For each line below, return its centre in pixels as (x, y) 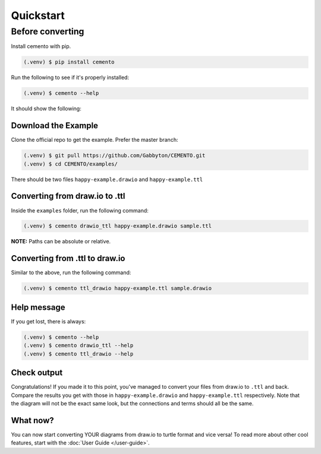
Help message (38, 307)
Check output (37, 373)
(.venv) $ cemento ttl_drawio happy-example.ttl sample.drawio (118, 288)
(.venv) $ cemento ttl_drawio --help (78, 354)
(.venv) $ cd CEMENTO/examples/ (71, 164)
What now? (32, 420)
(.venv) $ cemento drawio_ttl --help (78, 345)
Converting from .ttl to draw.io (68, 258)
